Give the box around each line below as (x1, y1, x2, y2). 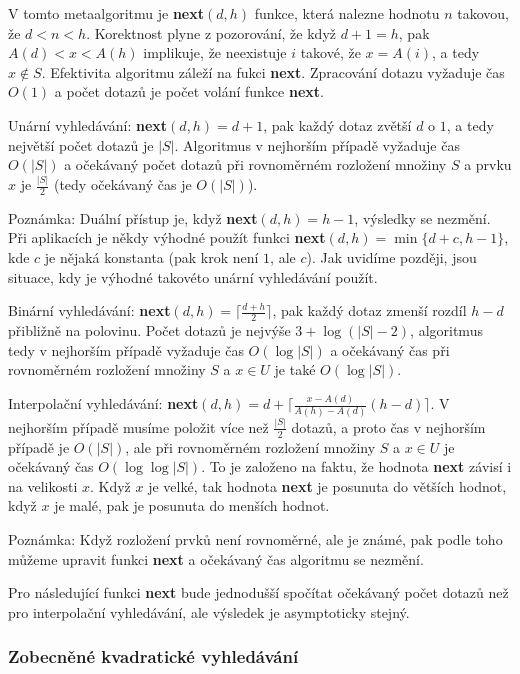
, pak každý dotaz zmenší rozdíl (272, 300, 467, 321)
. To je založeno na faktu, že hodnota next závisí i (201, 456, 512, 477)
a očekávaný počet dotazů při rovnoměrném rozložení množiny (64, 154, 447, 175)
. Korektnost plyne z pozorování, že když (86, 22, 337, 43)
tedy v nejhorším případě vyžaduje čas (8, 339, 244, 360)
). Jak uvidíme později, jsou (306, 247, 477, 268)
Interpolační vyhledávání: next (8, 393, 199, 414)
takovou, (457, 3, 509, 23)
